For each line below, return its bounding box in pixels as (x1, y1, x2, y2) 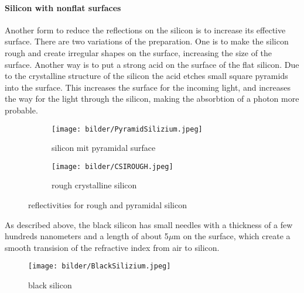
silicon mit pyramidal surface (52, 142, 156, 154)
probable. (5, 104, 38, 116)
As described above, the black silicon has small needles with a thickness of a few (5, 218, 293, 230)
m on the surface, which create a (173, 230, 291, 242)
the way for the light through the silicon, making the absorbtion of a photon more (5, 92, 299, 105)
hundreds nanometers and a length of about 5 (5, 230, 169, 242)
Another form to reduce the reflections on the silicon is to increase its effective (5, 23, 286, 36)
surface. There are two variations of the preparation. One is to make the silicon (5, 35, 289, 47)
